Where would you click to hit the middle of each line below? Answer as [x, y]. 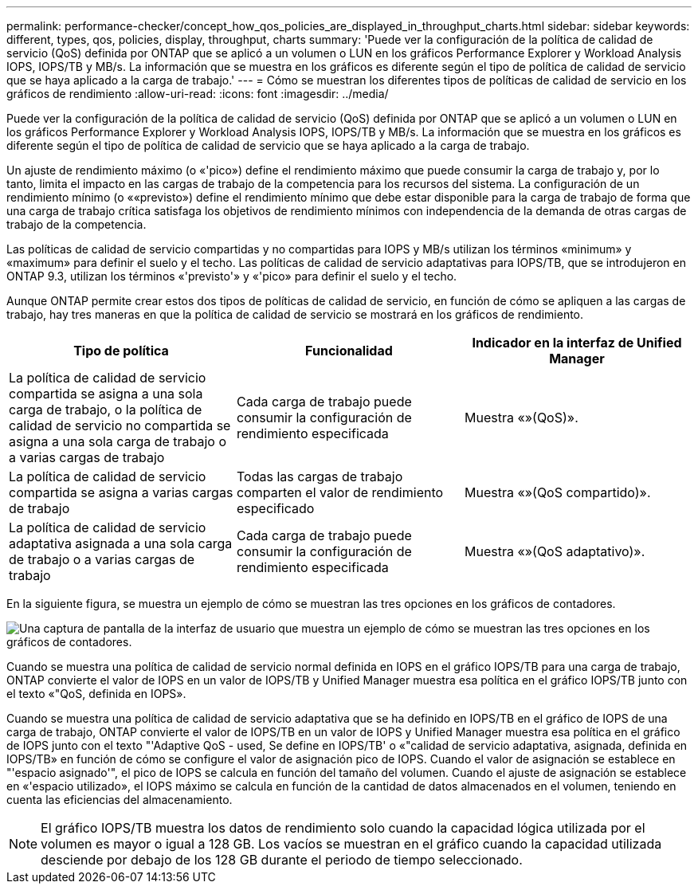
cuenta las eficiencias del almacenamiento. [120, 800]
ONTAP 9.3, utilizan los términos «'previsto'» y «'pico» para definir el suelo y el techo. [232, 276]
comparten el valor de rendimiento [340, 492]
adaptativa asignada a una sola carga [121, 543]
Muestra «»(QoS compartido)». [557, 492]
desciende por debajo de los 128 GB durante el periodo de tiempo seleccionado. [282, 860]
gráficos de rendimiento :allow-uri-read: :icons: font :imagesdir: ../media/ [198, 94]
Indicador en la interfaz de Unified [577, 343]
